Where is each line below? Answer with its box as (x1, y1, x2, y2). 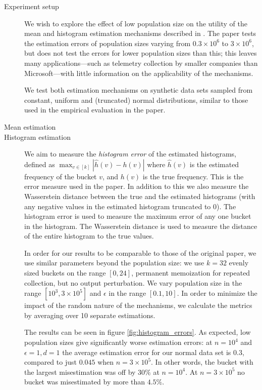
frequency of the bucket (24, 171, 97, 181)
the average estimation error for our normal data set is (62, 346, 231, 357)
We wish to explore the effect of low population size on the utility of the (24, 18, 247, 28)
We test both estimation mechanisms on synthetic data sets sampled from (24, 85, 253, 95)
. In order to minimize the (177, 288, 257, 298)
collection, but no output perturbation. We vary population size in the (24, 277, 242, 288)
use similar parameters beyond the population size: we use (24, 257, 204, 268)
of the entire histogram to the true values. (24, 230, 154, 241)
